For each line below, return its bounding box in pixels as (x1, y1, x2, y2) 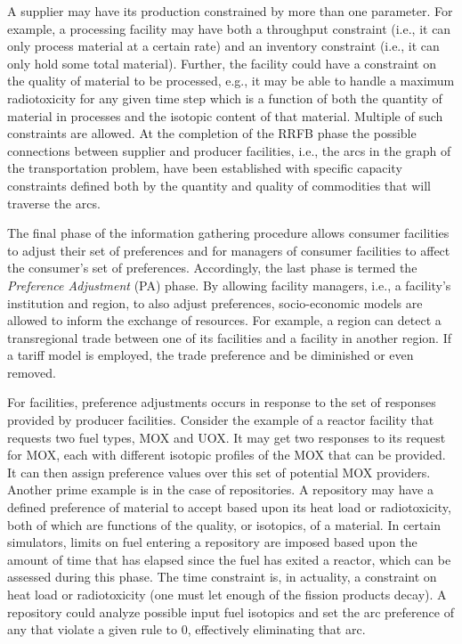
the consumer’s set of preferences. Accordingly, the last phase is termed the (7, 258, 417, 277)
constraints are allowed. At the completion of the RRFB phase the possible (7, 124, 417, 143)
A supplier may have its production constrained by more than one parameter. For (7, 2, 453, 20)
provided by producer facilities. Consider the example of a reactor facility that (7, 411, 434, 429)
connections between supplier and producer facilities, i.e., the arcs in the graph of (7, 141, 451, 159)
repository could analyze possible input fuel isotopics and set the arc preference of (7, 602, 454, 621)
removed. (7, 363, 56, 381)
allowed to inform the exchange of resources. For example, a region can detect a (7, 311, 442, 330)
